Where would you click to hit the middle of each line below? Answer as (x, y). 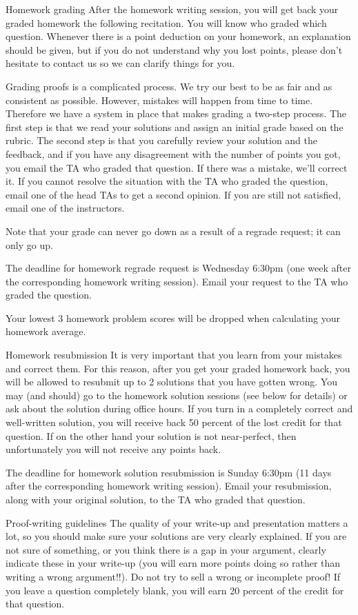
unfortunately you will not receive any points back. (113, 449)
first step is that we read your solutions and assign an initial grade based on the (175, 127)
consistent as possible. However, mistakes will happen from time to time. (159, 100)
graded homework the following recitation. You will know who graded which (166, 22)
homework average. (46, 331)
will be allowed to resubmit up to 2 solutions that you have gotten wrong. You (171, 382)
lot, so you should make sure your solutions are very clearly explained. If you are (176, 536)
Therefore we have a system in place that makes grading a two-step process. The (176, 113)
